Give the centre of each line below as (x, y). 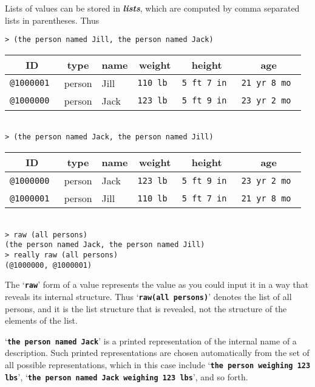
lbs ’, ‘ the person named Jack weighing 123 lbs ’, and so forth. (127, 376)
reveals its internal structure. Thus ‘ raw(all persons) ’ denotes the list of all (148, 296)
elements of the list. (41, 320)
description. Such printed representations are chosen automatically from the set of (157, 353)
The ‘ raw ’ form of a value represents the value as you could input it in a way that (157, 284)
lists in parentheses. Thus (52, 20)
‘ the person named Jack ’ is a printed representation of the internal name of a (151, 340)
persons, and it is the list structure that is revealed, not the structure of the (146, 308)
